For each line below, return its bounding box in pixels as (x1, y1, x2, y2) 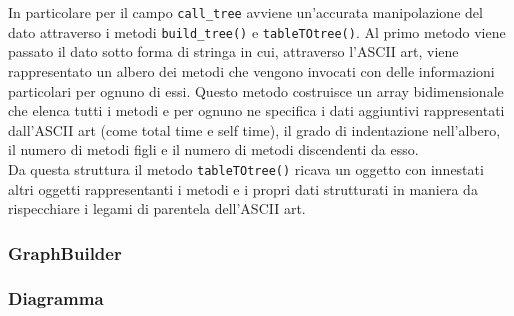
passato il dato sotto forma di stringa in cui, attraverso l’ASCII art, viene (8, 41, 459, 62)
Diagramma (8, 286, 104, 311)
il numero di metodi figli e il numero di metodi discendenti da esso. (8, 139, 419, 160)
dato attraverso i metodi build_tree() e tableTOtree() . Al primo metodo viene (8, 21, 506, 42)
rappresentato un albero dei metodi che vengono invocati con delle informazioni (8, 60, 495, 81)
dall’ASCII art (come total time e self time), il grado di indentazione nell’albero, (8, 119, 501, 140)
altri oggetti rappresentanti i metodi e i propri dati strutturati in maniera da (8, 178, 478, 199)
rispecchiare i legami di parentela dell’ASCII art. (8, 198, 306, 219)
